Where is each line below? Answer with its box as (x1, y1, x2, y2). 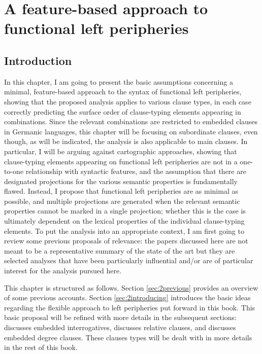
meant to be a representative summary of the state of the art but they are (4, 245, 235, 256)
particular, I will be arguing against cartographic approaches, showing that (4, 146, 237, 156)
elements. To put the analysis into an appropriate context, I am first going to (4, 225, 244, 236)
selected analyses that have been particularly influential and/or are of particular (4, 255, 253, 266)
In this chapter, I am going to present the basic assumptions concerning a (4, 76, 233, 87)
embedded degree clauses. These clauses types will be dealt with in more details (4, 332, 252, 342)
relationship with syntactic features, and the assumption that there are (25, 166, 246, 176)
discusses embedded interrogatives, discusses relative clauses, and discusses (4, 322, 236, 333)
